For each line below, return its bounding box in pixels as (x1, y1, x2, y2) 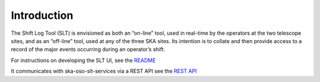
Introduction (11, 9, 73, 22)
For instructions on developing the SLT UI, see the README (11, 57, 156, 64)
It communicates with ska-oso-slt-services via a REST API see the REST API (11, 68, 197, 75)
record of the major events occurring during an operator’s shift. (11, 46, 165, 53)
